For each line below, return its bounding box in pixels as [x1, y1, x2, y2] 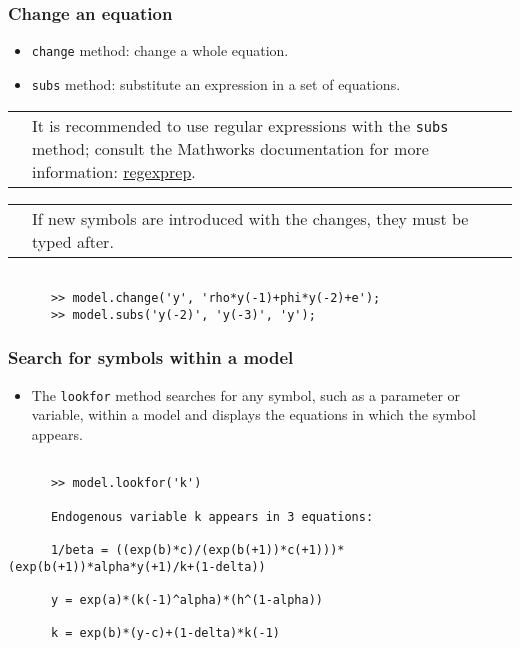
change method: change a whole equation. [31, 40, 289, 61]
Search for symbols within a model [8, 345, 294, 370]
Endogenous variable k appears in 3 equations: [50, 509, 374, 524]
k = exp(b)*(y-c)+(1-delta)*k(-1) [50, 626, 281, 641]
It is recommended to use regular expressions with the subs [32, 113, 449, 137]
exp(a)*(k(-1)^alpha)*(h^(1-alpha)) [79, 592, 323, 607]
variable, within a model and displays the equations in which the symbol [31, 404, 476, 425]
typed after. [32, 229, 114, 253]
